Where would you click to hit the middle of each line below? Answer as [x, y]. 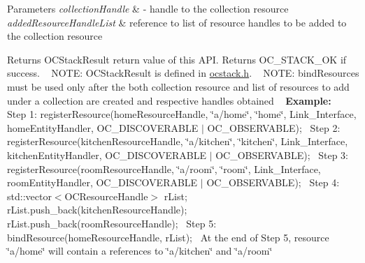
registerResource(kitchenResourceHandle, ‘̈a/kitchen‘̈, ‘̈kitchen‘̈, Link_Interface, [178, 141]
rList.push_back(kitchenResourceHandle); [97, 210]
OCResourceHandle [106, 196]
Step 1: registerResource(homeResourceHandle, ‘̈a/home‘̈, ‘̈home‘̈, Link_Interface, [182, 114]
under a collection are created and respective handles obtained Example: [169, 100]
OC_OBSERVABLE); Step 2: [274, 127]
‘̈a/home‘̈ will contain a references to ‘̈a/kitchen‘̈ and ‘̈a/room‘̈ [140, 251]
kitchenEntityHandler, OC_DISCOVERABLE [107, 155]
